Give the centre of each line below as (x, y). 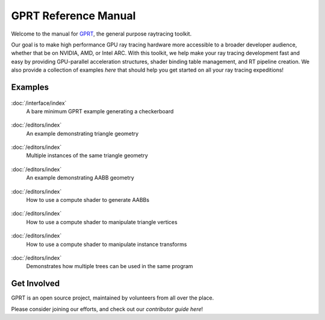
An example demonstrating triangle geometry (82, 133)
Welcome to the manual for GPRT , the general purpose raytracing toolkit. (101, 34)
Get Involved (36, 284)
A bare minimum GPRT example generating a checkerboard (100, 111)
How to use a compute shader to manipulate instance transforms (107, 244)
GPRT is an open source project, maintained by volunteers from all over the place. (113, 298)
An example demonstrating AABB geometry (80, 178)
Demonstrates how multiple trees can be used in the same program (110, 266)
